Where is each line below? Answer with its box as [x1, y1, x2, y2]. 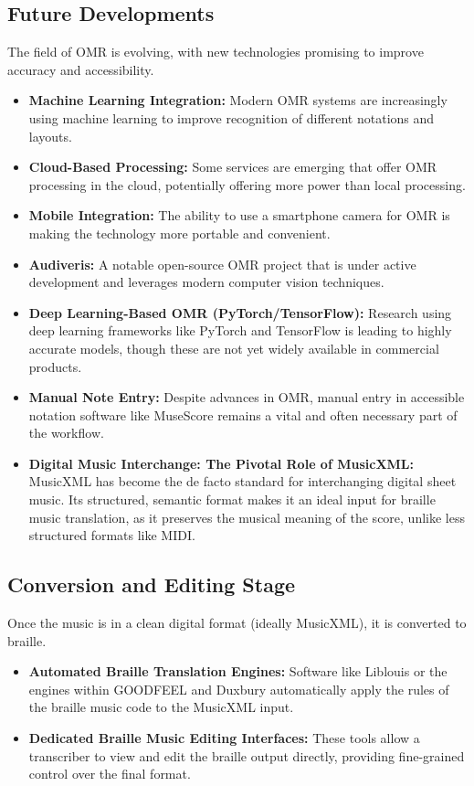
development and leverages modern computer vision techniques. [28, 272, 384, 292]
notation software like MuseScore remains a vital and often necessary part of [28, 405, 458, 424]
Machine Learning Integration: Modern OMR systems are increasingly [28, 90, 448, 110]
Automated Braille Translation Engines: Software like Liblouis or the [28, 662, 448, 681]
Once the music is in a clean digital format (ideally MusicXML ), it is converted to [7, 613, 467, 632]
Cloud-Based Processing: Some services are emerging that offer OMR [28, 157, 437, 176]
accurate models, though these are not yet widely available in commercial [28, 338, 439, 357]
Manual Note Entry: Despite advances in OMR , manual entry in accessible [28, 388, 465, 407]
